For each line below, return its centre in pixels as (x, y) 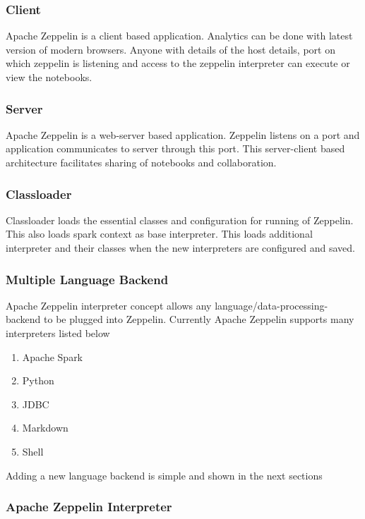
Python (38, 380)
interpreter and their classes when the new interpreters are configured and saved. (180, 248)
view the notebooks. (49, 77)
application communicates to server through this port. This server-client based (175, 148)
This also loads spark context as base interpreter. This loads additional (159, 234)
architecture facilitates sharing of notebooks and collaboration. (141, 162)
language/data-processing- (271, 305)
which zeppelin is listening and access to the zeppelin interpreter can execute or (178, 63)
